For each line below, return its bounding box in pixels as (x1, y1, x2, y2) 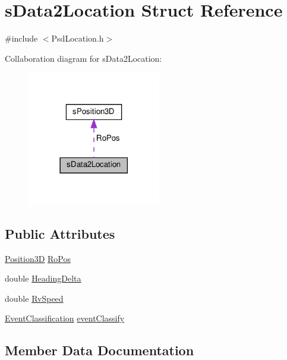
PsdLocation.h (51, 32, 104, 45)
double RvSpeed (5, 292, 64, 304)
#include (5, 32, 38, 45)
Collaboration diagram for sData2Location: (5, 52, 162, 64)
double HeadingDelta (5, 272, 81, 285)
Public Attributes (5, 224, 115, 242)
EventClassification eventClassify (5, 312, 125, 324)
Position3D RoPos (5, 252, 71, 264)
